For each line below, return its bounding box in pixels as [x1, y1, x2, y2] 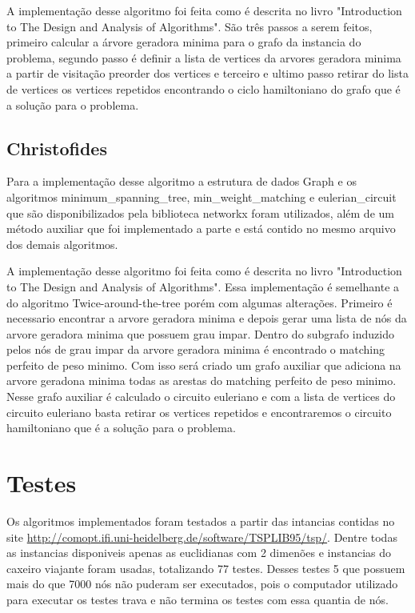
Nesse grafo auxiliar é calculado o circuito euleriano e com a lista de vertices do [6, 388, 396, 405]
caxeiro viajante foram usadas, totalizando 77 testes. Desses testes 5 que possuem [6, 559, 405, 576]
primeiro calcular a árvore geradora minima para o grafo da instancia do [6, 34, 361, 50]
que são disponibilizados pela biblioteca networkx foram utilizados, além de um [6, 204, 394, 221]
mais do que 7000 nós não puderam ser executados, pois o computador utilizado [6, 575, 398, 592]
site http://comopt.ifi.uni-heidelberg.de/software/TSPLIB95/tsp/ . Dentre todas [6, 528, 397, 545]
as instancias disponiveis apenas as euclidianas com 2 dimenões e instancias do [6, 544, 392, 561]
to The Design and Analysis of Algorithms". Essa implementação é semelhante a [6, 278, 400, 294]
